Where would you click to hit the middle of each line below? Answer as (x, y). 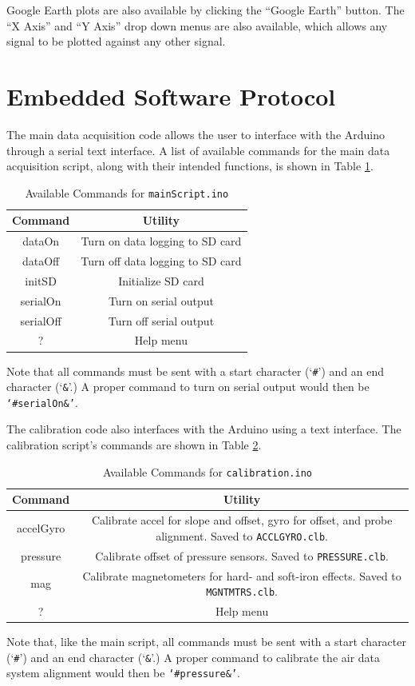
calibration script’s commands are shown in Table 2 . (134, 445)
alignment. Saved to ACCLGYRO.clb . (242, 535)
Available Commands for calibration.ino (207, 471)
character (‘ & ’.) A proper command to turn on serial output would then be (188, 387)
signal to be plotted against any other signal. (116, 41)
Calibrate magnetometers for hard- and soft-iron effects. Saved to (242, 575)
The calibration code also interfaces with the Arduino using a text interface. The (204, 429)
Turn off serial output (161, 320)
